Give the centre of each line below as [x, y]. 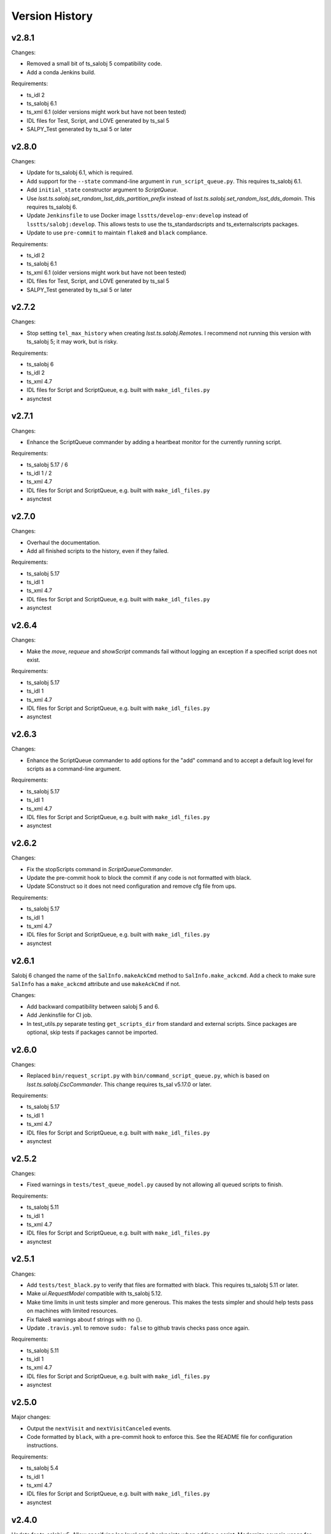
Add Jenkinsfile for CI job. [59, 1015]
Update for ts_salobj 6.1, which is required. [80, 172]
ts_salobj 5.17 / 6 [48, 464]
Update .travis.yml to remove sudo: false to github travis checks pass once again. [138, 1328]
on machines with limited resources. [72, 1311]
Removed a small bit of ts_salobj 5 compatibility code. [94, 64]
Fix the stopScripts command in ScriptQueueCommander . [100, 869]
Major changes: [31, 1417]
